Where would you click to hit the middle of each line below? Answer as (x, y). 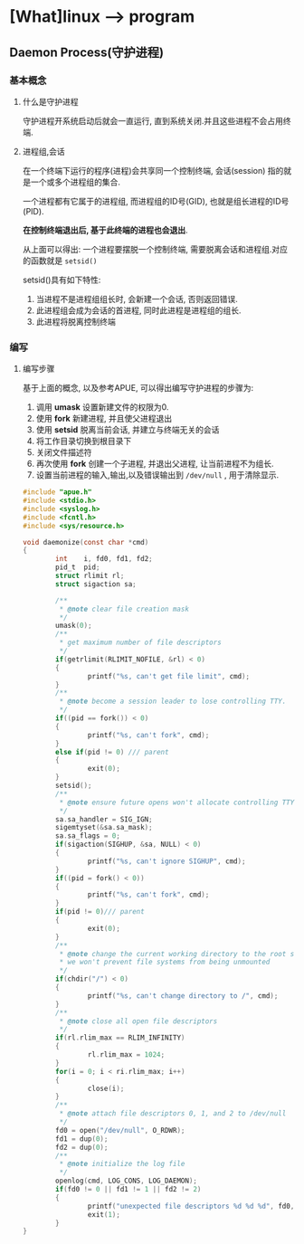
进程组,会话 (43, 151)
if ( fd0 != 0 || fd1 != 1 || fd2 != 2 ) (128, 1190)
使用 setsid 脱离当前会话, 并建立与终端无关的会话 (128, 430)
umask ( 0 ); (74, 626)
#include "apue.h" (57, 492)
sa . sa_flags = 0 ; (88, 836)
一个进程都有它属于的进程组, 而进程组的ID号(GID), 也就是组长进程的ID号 (156, 201)
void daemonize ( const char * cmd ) (85, 542)
